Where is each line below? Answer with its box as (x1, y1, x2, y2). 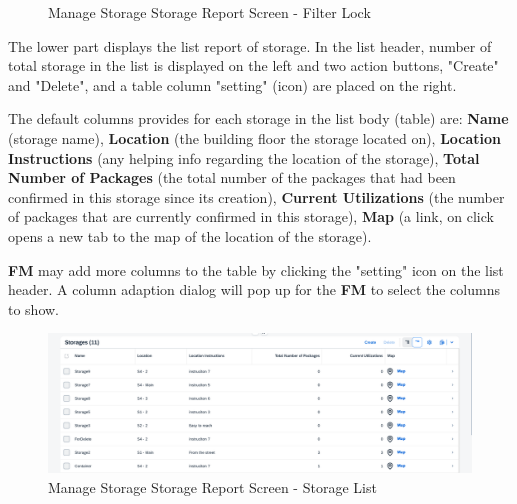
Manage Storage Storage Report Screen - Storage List (48, 476, 377, 497)
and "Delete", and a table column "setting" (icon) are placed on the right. (8, 74, 457, 95)
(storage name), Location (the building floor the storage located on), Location (8, 127, 502, 148)
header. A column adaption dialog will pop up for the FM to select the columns (8, 279, 500, 300)
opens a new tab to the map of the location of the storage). (8, 225, 372, 246)
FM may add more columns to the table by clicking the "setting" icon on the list (8, 259, 504, 280)
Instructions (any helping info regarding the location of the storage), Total (8, 147, 480, 168)
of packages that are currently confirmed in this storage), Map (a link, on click (8, 206, 494, 227)
